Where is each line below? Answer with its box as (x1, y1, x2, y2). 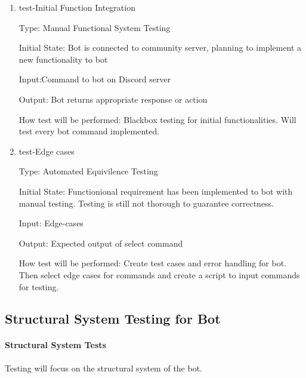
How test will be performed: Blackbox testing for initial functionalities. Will (18, 113, 296, 125)
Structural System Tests (5, 339, 106, 351)
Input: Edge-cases (18, 217, 84, 229)
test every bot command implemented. (18, 125, 160, 137)
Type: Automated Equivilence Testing (18, 165, 158, 177)
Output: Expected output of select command (18, 236, 183, 249)
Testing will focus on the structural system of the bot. (5, 361, 203, 374)
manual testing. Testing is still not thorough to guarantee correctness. (18, 196, 274, 209)
